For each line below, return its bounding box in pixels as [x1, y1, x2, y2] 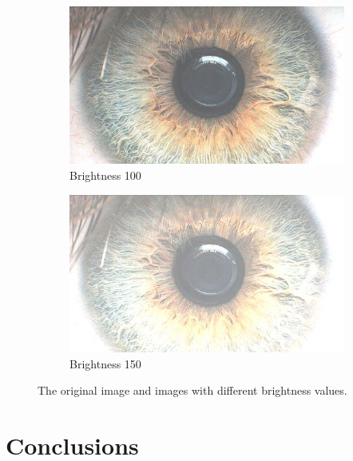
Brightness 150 [69, 355, 141, 372]
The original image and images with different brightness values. [38, 382, 347, 399]
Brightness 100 [69, 167, 141, 184]
